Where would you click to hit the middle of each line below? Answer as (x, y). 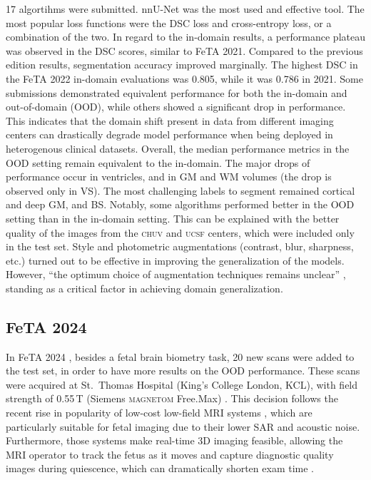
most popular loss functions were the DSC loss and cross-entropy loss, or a (169, 22)
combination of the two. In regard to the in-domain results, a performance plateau (185, 37)
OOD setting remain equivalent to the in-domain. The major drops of (158, 162)
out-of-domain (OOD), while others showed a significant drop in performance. (176, 107)
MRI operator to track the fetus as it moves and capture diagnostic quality (170, 454)
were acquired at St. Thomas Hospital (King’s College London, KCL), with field (182, 384)
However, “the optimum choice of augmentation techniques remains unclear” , (176, 274)
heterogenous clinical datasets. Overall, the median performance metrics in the (178, 148)
